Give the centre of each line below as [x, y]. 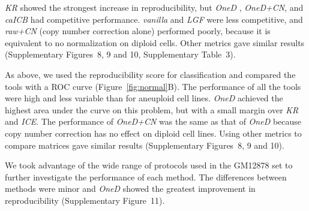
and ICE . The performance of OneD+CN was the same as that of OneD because [153, 121]
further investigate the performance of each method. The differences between [146, 177]
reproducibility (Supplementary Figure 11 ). [85, 200]
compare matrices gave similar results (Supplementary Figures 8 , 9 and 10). [145, 145]
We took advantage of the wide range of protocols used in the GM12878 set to [149, 165]
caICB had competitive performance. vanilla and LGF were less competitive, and [154, 19]
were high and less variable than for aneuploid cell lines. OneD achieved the [144, 98]
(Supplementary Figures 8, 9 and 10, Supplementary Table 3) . [120, 54]
